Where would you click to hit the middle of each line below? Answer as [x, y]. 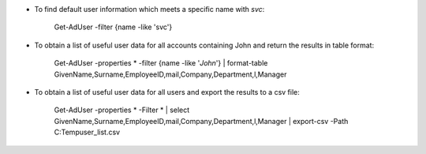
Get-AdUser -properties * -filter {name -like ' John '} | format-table [161, 63]
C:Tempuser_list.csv [87, 132]
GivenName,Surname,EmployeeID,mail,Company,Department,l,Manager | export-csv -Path [201, 121]
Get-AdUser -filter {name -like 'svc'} [113, 27]
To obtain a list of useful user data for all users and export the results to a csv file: [167, 92]
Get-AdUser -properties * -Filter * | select [122, 110]
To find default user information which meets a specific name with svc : [149, 9]
